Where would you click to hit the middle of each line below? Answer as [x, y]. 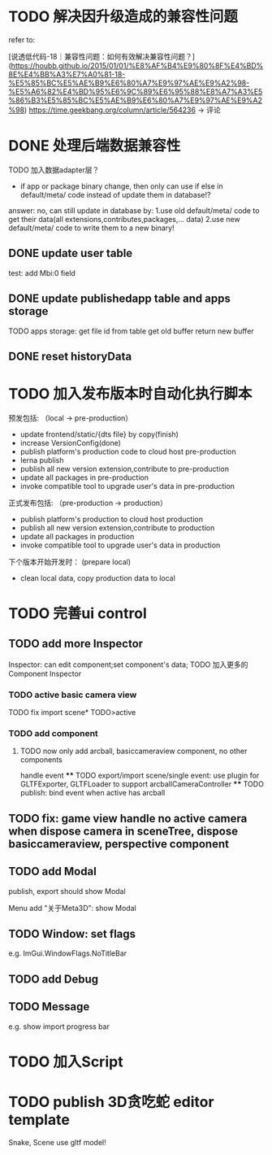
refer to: [22, 39]
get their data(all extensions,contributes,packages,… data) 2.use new [125, 219]
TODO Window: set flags [72, 934]
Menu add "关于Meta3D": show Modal [72, 908]
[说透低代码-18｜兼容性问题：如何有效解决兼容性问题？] [102, 56]
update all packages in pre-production [84, 477]
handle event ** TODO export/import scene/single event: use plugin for [140, 776]
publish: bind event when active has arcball [93, 793]
